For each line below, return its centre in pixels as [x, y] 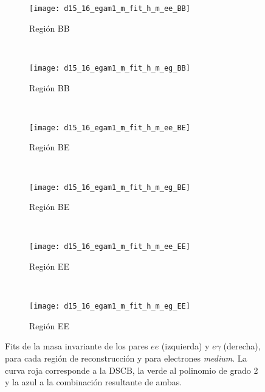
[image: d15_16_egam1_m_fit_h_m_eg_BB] [110, 68]
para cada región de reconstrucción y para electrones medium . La [126, 358]
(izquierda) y [185, 346]
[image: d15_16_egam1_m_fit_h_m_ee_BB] [110, 9]
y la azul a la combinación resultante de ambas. [94, 382]
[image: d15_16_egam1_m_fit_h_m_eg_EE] [110, 306]
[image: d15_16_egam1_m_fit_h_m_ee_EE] [110, 247]
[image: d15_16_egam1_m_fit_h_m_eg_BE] [110, 187]
